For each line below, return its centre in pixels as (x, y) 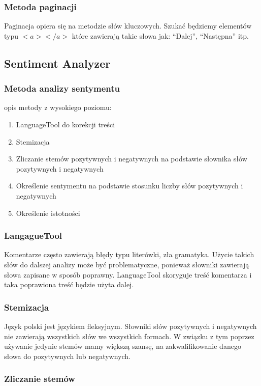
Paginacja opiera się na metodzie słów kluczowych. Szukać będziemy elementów (128, 26)
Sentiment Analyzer (57, 63)
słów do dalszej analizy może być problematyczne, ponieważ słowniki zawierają (127, 264)
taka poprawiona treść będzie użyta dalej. (69, 284)
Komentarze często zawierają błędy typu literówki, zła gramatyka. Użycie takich (129, 254)
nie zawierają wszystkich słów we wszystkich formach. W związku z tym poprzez (129, 336)
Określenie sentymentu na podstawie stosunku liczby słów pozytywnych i (129, 186)
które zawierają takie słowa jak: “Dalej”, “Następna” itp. (160, 35)
